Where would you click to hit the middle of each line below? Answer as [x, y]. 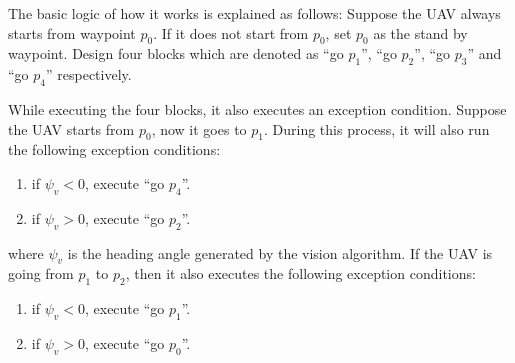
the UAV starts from [71, 128]
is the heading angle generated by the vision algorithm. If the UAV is [280, 252]
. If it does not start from [231, 32]
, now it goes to [199, 128]
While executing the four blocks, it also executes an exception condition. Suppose [257, 108]
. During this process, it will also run [377, 128]
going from [41, 273]
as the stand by [420, 32]
